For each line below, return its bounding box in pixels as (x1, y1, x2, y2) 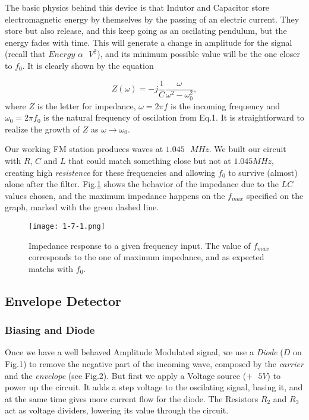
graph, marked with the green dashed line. (5, 201, 159, 213)
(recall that (5, 48, 46, 60)
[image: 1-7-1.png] (29, 222, 105, 231)
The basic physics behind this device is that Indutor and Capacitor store (5, 1, 270, 13)
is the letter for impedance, (37, 99, 136, 112)
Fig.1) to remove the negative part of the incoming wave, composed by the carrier (5, 358, 304, 370)
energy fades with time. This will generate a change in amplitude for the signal (5, 36, 292, 48)
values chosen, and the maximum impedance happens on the (5, 189, 225, 201)
